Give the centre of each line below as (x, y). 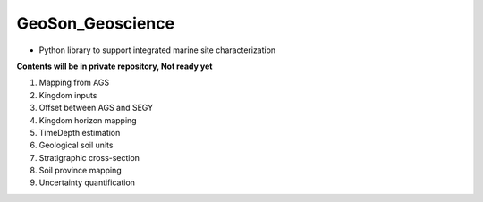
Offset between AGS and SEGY (96, 108)
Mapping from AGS (74, 83)
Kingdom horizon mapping (88, 120)
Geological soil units (76, 145)
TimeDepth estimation (80, 132)
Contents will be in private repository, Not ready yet (114, 66)
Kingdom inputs (68, 95)
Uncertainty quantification (87, 182)
